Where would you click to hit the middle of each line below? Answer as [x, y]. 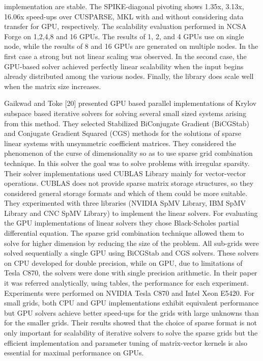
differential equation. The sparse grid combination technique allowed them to [124, 233]
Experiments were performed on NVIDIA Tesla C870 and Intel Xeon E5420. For [129, 293]
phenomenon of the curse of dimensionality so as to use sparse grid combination [128, 153]
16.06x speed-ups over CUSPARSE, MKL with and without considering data [124, 16]
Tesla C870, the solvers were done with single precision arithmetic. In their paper [131, 273]
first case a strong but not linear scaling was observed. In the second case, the [125, 56]
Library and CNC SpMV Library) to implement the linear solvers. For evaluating [131, 213]
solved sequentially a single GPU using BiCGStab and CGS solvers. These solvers [131, 253]
